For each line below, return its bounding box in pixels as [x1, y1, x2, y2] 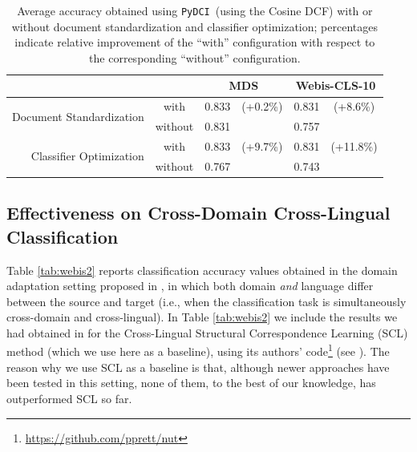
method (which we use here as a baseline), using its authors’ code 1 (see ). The [6, 341, 390, 360]
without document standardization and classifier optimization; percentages [11, 18, 378, 34]
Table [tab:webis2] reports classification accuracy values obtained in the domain [6, 261, 398, 278]
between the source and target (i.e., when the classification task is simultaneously [6, 293, 407, 309]
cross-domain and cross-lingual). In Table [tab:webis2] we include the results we [6, 309, 398, 325]
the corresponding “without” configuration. [89, 49, 301, 66]
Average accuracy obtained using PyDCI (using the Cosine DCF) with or [17, 2, 373, 18]
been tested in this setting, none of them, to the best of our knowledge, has [6, 374, 376, 391]
